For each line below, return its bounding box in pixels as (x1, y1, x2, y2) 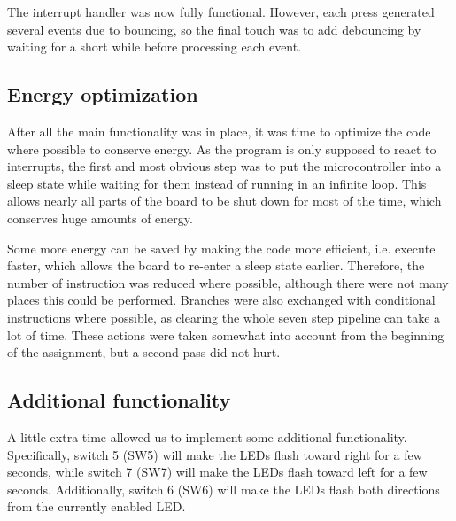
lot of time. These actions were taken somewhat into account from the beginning (7, 325, 444, 344)
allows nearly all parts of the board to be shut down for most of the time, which (7, 191, 442, 210)
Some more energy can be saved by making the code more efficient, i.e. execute (7, 238, 436, 257)
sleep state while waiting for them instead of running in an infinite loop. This (7, 174, 427, 192)
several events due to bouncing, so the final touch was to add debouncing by (7, 19, 421, 38)
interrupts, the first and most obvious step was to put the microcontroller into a (7, 157, 442, 175)
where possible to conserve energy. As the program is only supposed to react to (7, 139, 437, 158)
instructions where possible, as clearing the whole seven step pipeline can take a (7, 307, 441, 326)
